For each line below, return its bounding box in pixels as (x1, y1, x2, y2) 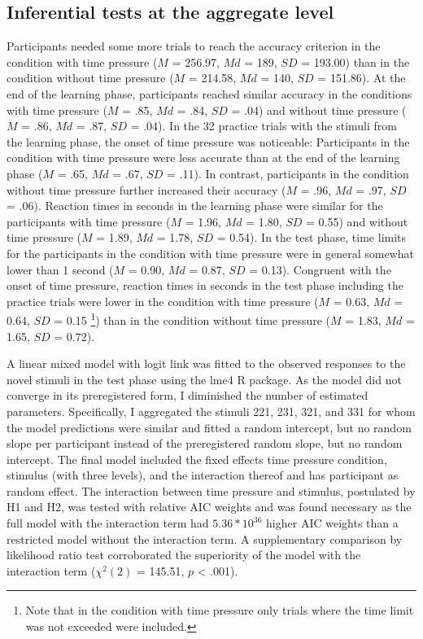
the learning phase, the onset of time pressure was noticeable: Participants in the (7, 133, 410, 150)
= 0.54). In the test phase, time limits (216, 229, 407, 246)
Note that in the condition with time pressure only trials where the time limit (25, 602, 414, 619)
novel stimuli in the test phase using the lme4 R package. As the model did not (7, 370, 402, 387)
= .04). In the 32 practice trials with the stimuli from (130, 117, 397, 134)
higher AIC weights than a (266, 514, 399, 532)
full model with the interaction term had (7, 514, 209, 532)
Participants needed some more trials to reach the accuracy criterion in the (7, 37, 381, 55)
